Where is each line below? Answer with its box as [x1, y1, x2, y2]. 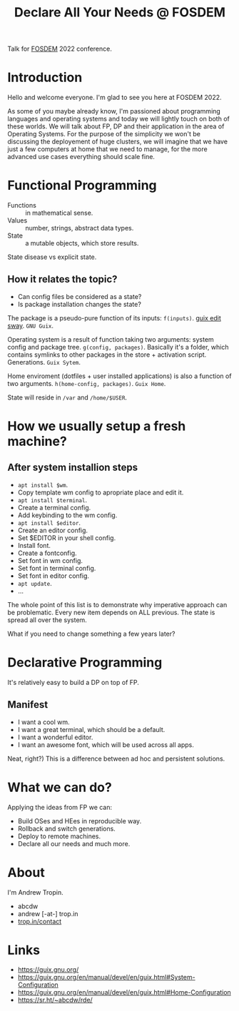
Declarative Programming [7, 654, 163, 671]
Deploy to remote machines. [17, 832, 101, 840]
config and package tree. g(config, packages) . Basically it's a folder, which [7, 342, 229, 351]
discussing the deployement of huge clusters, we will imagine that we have [7, 137, 228, 146]
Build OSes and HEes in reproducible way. [17, 816, 142, 825]
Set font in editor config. [17, 571, 90, 580]
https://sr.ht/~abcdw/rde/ [17, 996, 93, 1005]
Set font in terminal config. [17, 564, 96, 572]
